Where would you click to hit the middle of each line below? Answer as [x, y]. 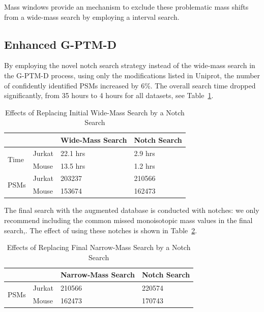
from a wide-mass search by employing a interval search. [92, 17]
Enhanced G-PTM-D [60, 44]
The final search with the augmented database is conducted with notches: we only [132, 210]
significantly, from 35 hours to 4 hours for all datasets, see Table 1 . [109, 95]
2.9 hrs [144, 153]
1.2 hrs [144, 165]
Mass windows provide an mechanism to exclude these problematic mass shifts [126, 7]
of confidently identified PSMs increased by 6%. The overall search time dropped [130, 85]
